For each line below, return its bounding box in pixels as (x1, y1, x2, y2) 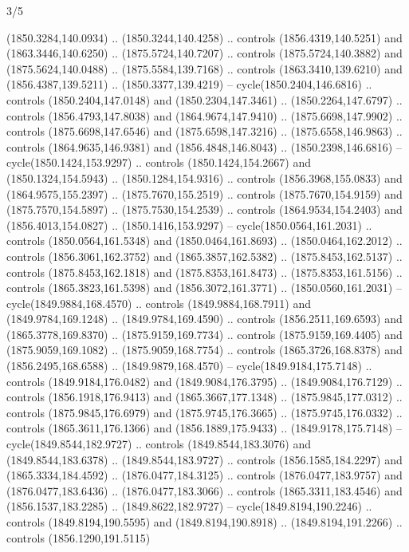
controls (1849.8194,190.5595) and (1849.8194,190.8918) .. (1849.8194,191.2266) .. (6, 514, 403, 530)
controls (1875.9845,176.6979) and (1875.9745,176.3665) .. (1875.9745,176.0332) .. (6, 404, 403, 420)
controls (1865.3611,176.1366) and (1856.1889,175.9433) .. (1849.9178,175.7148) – (6, 420, 402, 436)
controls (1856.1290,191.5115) (6, 529, 151, 546)
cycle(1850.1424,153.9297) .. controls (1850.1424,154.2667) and (6, 154, 312, 171)
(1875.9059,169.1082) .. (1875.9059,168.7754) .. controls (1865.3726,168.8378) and (6, 341, 403, 358)
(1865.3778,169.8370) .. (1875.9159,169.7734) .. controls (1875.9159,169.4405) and (6, 325, 403, 342)
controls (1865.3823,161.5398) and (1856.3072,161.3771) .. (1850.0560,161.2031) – (6, 279, 402, 296)
